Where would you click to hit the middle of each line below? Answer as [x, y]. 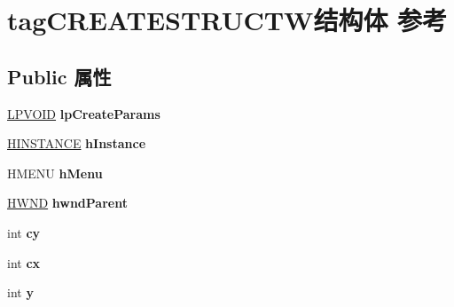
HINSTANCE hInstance [77, 143]
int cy [24, 232]
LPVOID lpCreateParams [84, 113]
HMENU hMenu [55, 173]
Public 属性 [59, 76]
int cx [24, 262]
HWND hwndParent [67, 203]
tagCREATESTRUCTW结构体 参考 [227, 20]
